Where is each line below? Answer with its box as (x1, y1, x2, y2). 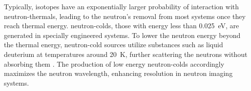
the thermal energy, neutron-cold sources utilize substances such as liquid (4, 39, 223, 50)
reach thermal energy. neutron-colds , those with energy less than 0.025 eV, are (4, 20, 239, 31)
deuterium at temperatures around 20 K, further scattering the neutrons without (4, 49, 248, 59)
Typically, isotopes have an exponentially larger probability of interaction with (4, 1, 239, 11)
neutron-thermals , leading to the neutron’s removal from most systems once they (4, 11, 246, 21)
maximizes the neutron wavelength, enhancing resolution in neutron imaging (4, 68, 233, 78)
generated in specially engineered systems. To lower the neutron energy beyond (4, 30, 241, 40)
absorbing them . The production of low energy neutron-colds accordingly (4, 58, 225, 69)
